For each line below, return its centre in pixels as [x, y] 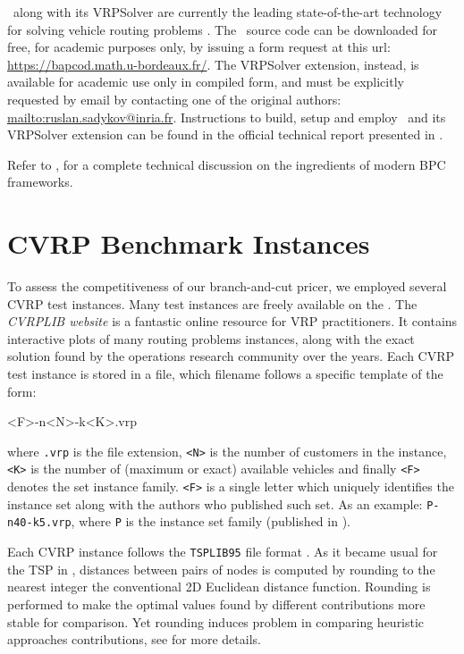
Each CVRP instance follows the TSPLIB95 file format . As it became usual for [223, 552]
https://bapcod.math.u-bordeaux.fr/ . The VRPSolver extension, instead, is [213, 64]
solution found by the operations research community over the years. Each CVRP [231, 356]
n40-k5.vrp [39, 523]
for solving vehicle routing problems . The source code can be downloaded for [223, 29]
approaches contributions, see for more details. [134, 639]
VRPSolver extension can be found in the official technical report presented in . [225, 134]
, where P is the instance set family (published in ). [211, 521]
